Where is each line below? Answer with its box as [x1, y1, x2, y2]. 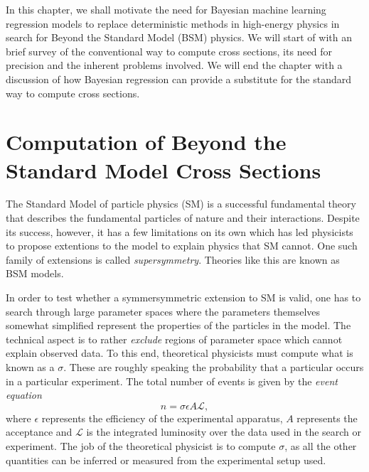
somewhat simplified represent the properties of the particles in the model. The [6, 318, 351, 333]
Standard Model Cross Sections [6, 155, 321, 184]
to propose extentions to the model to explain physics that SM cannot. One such [6, 238, 358, 253]
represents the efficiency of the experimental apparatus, [41, 410, 283, 425]
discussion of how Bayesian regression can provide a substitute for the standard [6, 71, 352, 86]
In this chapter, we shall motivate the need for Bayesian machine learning [6, 2, 326, 16]
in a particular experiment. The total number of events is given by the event [6, 373, 338, 388]
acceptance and [6, 424, 73, 439]
